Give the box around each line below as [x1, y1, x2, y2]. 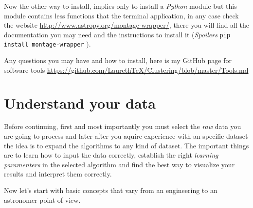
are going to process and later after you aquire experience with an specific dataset [4, 131, 248, 141]
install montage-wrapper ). [4, 39, 91, 49]
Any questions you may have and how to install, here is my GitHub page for [4, 55, 232, 65]
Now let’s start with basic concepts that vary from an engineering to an [4, 185, 217, 195]
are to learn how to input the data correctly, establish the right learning [4, 150, 218, 160]
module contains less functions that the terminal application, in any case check [4, 10, 239, 20]
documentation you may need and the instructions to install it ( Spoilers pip [4, 29, 231, 39]
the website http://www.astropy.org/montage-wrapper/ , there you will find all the [4, 20, 249, 30]
